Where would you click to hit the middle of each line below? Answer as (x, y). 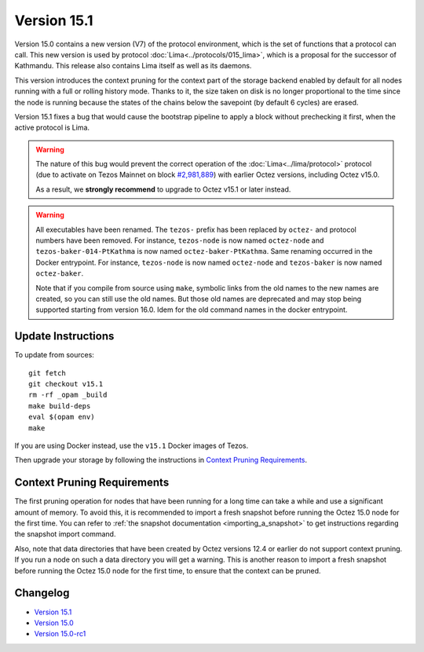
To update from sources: (54, 355)
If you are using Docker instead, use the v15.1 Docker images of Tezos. (132, 445)
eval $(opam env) (62, 417)
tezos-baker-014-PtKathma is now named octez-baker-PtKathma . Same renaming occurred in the (204, 251)
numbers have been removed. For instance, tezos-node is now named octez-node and (180, 240)
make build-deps (60, 406)
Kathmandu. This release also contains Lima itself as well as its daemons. (133, 66)
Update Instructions (64, 337)
